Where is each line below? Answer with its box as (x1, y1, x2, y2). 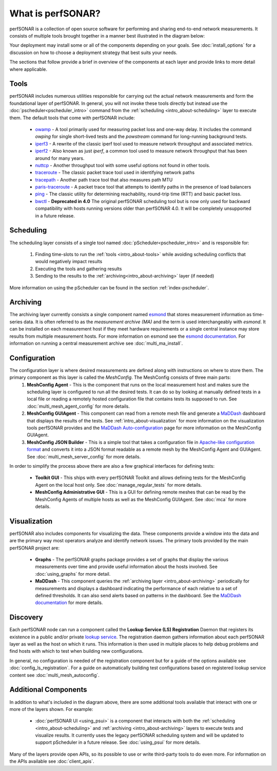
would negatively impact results (35, 259, 103, 265)
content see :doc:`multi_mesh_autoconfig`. (9, 672, 100, 678)
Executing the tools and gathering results (35, 265, 122, 272)
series (9, 319, 23, 325)
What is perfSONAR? (9, 8, 101, 19)
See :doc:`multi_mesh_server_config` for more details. (27, 453, 141, 460)
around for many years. (35, 155, 85, 161)
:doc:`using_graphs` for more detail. (35, 571, 111, 577)
